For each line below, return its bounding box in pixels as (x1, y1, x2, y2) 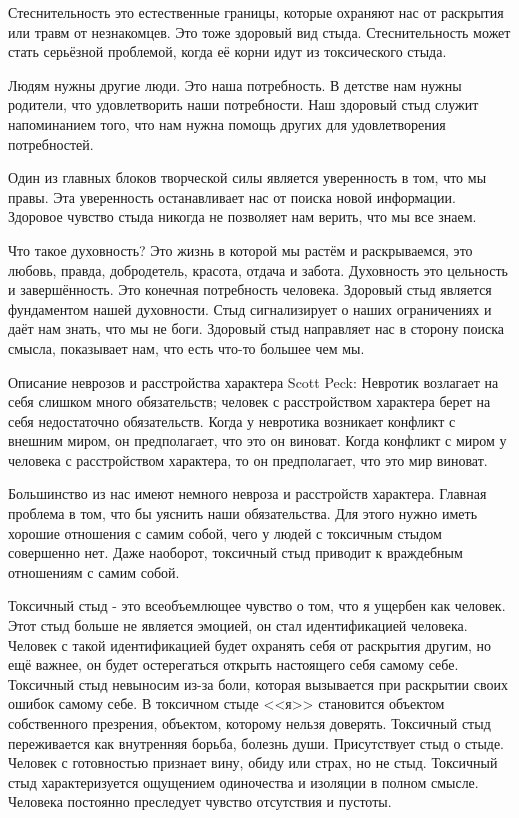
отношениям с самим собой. (8, 561, 180, 582)
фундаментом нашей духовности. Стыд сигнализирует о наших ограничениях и (8, 298, 492, 319)
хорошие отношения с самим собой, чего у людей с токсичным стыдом (8, 522, 442, 543)
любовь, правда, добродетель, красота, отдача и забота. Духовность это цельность (8, 259, 508, 280)
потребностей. (8, 133, 94, 154)
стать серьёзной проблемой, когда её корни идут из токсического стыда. (8, 41, 447, 62)
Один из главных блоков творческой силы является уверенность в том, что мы (8, 167, 487, 188)
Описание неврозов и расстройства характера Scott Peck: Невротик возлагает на (8, 371, 499, 392)
